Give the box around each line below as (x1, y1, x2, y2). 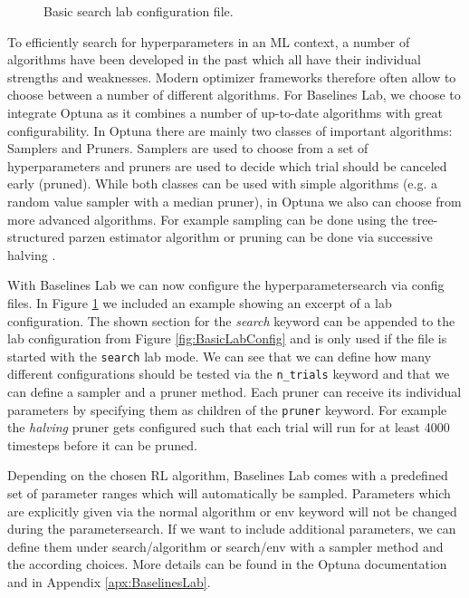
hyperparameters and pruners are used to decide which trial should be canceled (7, 156, 447, 175)
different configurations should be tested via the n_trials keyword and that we (7, 364, 450, 383)
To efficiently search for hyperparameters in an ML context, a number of (7, 32, 410, 51)
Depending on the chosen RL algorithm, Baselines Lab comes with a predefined (7, 466, 448, 485)
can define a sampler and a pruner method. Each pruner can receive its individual (7, 382, 462, 400)
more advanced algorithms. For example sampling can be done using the (7, 209, 408, 228)
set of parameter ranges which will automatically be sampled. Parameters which (7, 484, 451, 503)
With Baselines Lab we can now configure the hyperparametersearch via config (7, 275, 445, 294)
